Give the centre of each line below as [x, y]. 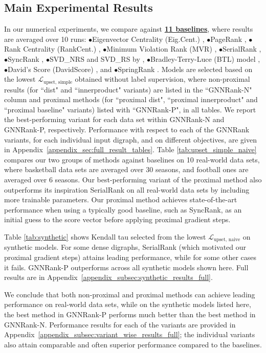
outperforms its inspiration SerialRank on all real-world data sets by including [127, 189]
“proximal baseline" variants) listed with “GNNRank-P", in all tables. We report [130, 109]
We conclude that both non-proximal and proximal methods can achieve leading [130, 294]
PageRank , [228, 39]
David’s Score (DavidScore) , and [60, 69]
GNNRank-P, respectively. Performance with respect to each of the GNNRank [127, 129]
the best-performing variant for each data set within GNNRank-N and [114, 119]
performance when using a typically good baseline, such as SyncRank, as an [123, 209]
